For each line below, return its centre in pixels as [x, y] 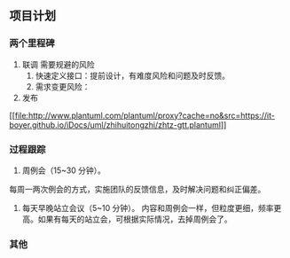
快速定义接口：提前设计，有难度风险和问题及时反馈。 [133, 75]
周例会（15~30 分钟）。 [64, 170]
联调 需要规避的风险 [58, 64]
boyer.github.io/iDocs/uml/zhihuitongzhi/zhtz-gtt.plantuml [115, 125]
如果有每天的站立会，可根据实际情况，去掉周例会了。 [135, 219]
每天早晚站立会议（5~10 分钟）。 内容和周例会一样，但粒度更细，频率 [148, 207]
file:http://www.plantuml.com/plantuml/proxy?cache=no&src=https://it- [145, 115]
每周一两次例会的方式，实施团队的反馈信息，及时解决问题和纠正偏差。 [137, 189]
